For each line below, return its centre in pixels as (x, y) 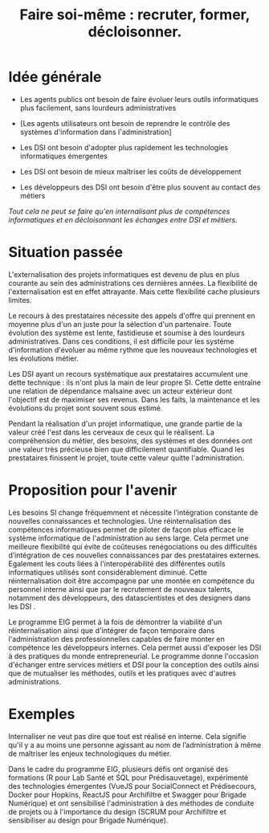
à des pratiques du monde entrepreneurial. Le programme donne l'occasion (134, 655)
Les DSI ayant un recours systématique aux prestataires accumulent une (128, 374)
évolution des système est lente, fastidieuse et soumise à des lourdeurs (126, 333)
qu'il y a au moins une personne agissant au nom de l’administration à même (135, 745)
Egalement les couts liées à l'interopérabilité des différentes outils (117, 563)
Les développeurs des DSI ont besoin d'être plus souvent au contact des (140, 187)
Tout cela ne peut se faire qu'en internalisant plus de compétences (119, 211)
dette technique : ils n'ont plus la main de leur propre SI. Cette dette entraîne (134, 382)
